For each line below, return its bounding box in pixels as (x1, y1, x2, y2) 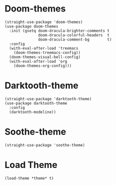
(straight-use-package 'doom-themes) (4, 19, 83, 24)
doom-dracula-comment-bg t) (38, 37, 112, 42)
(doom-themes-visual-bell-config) (9, 54, 81, 59)
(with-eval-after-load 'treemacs (9, 45, 79, 50)
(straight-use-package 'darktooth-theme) (4, 96, 92, 101)
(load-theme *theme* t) (4, 175, 54, 180)
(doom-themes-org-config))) (13, 63, 72, 68)
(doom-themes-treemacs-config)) (13, 50, 81, 55)
